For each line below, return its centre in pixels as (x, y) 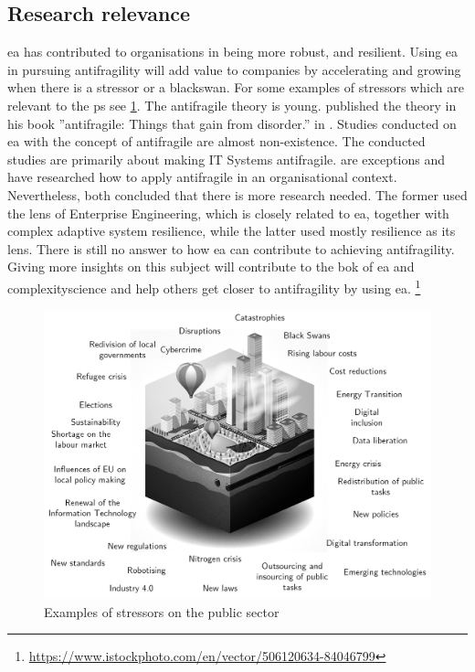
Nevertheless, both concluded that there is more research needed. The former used (237, 194)
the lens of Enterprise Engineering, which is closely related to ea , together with (228, 213)
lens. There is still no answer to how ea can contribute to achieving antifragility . (231, 248)
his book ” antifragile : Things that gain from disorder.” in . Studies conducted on (232, 123)
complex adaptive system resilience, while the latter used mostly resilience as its (232, 231)
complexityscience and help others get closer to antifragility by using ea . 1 (214, 286)
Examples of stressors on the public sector (162, 611)
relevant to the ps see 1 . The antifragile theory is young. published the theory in (232, 105)
